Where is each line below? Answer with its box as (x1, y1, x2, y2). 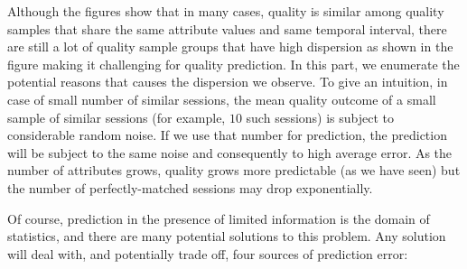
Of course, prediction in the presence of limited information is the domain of (7, 209, 430, 227)
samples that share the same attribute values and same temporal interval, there (7, 19, 447, 38)
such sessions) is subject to (246, 107, 395, 126)
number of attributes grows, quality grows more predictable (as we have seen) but (7, 161, 461, 180)
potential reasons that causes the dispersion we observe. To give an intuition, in (7, 72, 448, 91)
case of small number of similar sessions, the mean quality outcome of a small (7, 89, 436, 108)
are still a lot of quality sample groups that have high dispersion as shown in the (7, 37, 453, 56)
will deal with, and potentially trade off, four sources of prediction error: (7, 244, 408, 263)
